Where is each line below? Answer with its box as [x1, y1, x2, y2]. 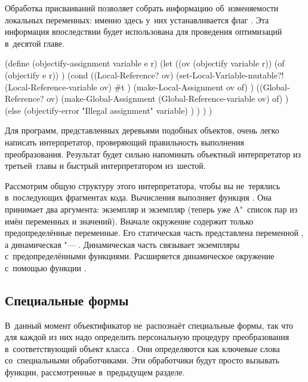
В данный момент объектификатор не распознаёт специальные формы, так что [5, 319, 294, 331]
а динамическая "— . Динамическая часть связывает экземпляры [5, 238, 240, 250]
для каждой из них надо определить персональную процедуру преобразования [5, 331, 289, 343]
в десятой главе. [5, 37, 64, 49]
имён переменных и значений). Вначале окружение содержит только [5, 214, 254, 227]
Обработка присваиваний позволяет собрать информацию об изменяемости [5, 2, 279, 14]
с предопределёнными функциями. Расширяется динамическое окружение [5, 250, 275, 262]
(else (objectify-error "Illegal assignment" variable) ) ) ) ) [5, 104, 212, 116]
